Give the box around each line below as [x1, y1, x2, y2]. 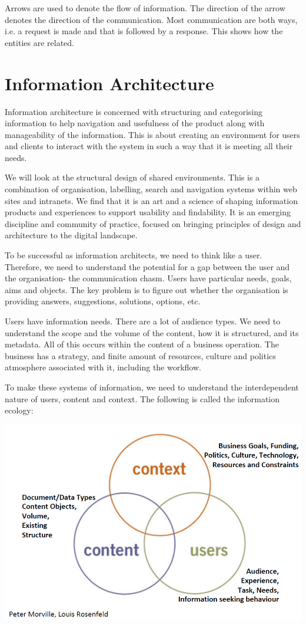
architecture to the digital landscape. [5, 229, 138, 241]
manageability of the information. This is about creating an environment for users [5, 128, 300, 140]
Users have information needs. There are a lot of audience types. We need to [5, 315, 281, 327]
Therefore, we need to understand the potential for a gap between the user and [5, 260, 290, 272]
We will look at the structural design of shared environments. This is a [5, 171, 260, 183]
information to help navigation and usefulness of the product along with [5, 117, 265, 129]
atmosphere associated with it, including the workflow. [5, 361, 201, 373]
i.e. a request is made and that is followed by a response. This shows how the [5, 25, 283, 37]
